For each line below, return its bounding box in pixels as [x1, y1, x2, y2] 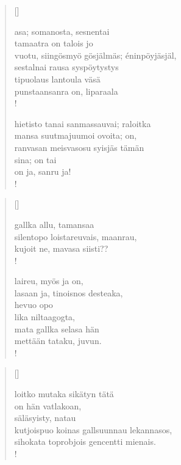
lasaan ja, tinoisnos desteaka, [14, 286, 123, 299]
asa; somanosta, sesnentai [14, 24, 110, 37]
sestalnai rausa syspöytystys [14, 60, 119, 73]
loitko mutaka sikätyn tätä [14, 387, 114, 400]
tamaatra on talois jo [14, 37, 93, 49]
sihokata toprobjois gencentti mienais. [14, 435, 156, 448]
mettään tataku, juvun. [14, 334, 102, 347]
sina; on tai [14, 153, 57, 166]
